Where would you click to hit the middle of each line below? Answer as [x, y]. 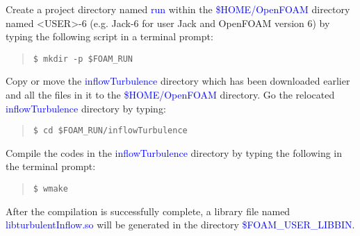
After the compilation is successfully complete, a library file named [148, 211]
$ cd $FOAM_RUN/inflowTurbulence [110, 131]
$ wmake [50, 189]
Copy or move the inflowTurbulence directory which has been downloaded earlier [178, 81]
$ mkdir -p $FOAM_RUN [83, 59]
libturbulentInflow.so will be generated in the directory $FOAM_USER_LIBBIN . [180, 225]
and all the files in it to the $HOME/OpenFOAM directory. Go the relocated [170, 95]
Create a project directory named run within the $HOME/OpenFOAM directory [178, 9]
